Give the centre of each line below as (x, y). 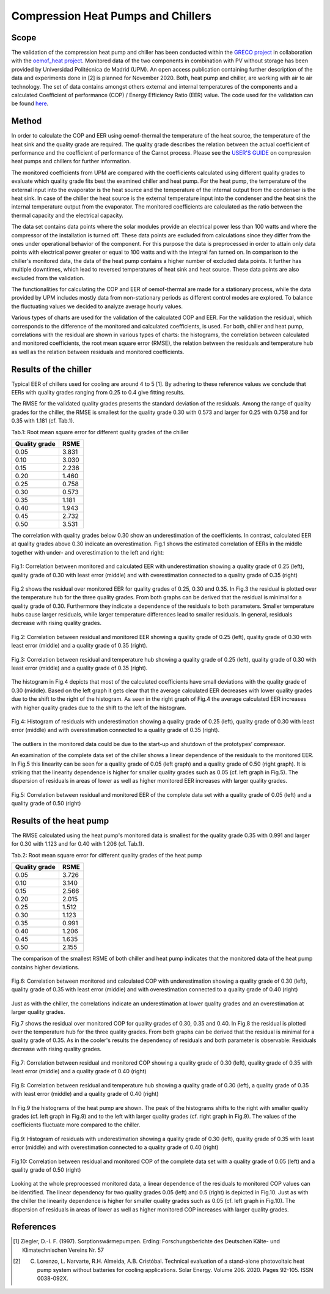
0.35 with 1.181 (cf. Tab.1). (43, 421)
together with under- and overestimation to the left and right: (88, 552)
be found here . (30, 103)
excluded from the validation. (48, 278)
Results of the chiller (51, 369)
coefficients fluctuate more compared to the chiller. (76, 1125)
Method (27, 121)
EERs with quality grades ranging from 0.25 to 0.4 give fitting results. (98, 392)
